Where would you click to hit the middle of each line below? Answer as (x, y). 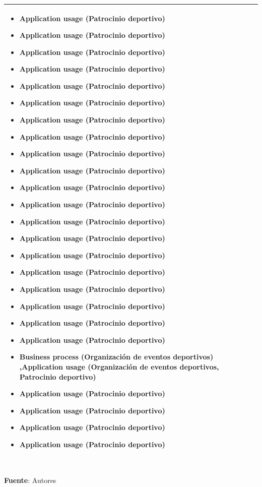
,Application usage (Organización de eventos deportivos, (119, 366)
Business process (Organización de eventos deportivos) (116, 357)
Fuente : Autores (30, 480)
